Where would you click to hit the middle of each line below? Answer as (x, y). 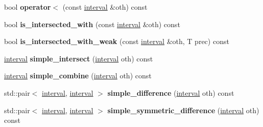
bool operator (28, 7)
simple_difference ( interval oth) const (171, 92)
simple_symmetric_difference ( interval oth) (183, 110)
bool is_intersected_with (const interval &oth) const (92, 24)
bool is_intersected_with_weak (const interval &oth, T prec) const (117, 41)
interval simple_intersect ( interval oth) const (79, 58)
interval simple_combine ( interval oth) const (78, 76)
